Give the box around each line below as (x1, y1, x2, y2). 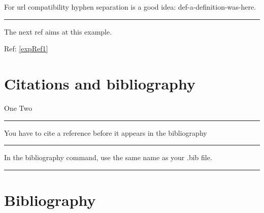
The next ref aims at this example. (4, 26, 112, 37)
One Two (4, 102, 32, 113)
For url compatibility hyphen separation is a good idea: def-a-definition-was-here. (4, 2, 256, 12)
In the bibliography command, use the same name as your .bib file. (4, 152, 212, 163)
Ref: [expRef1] (4, 43, 48, 54)
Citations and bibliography (4, 73, 195, 94)
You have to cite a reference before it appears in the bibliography (4, 127, 207, 138)
